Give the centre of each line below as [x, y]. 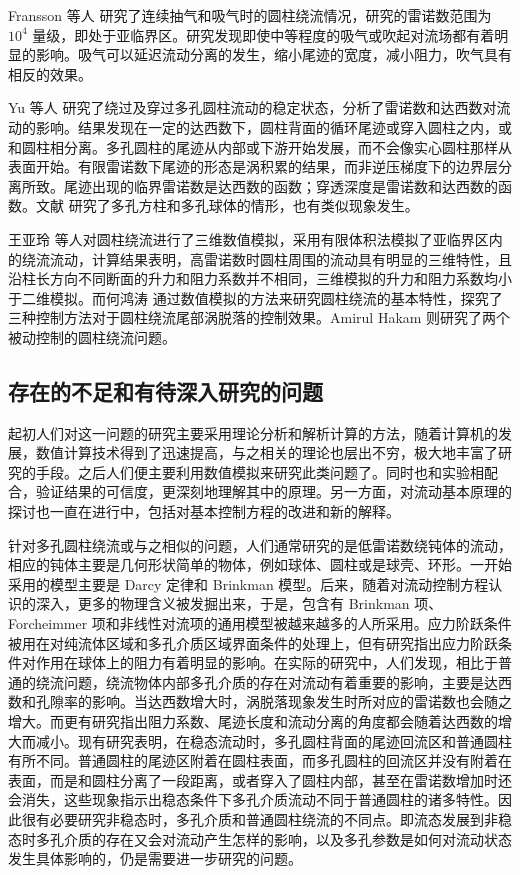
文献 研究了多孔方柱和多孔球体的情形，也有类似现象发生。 [227, 205]
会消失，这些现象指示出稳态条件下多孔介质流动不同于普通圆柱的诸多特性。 [253, 799]
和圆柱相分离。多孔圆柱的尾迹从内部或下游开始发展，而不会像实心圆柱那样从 [260, 146]
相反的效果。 [50, 73]
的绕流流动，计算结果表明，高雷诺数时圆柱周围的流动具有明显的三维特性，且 [260, 258]
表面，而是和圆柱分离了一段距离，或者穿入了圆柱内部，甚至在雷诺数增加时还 [260, 779]
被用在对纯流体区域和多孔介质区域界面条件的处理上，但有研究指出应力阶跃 [253, 642]
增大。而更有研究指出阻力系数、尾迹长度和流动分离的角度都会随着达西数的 [253, 721]
